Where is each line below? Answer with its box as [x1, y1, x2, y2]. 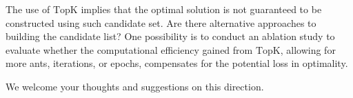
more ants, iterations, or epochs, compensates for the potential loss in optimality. [6, 56, 348, 70]
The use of [6, 2, 50, 16]
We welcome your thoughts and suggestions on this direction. [6, 79, 264, 93]
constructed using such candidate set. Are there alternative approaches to [6, 15, 316, 30]
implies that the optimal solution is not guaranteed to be [81, 2, 322, 16]
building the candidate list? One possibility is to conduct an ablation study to [6, 29, 335, 43]
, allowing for [280, 42, 336, 57]
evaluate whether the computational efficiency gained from [6, 42, 253, 57]
